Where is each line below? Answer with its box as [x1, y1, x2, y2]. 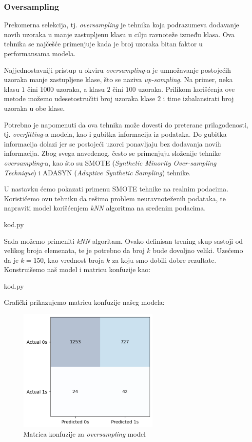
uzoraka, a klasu [56, 84, 105, 94]
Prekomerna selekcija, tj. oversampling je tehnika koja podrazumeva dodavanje [4, 20, 239, 30]
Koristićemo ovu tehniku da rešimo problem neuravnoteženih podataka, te [4, 193, 226, 203]
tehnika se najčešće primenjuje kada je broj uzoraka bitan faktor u [4, 39, 203, 49]
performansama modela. [4, 48, 76, 58]
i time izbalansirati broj [163, 93, 234, 104]
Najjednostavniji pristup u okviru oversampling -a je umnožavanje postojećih [4, 64, 231, 75]
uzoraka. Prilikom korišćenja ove [138, 84, 235, 94]
